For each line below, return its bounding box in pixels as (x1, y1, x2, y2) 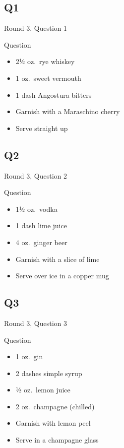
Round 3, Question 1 (4, 23, 67, 33)
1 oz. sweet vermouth (15, 72, 81, 83)
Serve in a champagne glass (15, 435, 99, 445)
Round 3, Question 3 (4, 318, 67, 328)
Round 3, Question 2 (4, 170, 67, 181)
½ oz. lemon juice (15, 384, 70, 395)
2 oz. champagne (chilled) (15, 401, 95, 411)
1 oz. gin (15, 351, 43, 362)
